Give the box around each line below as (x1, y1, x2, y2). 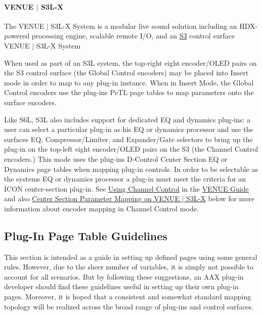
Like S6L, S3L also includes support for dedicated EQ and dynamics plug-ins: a (4, 114, 251, 124)
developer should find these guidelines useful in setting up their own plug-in (4, 281, 239, 292)
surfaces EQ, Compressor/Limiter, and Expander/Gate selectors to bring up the (4, 133, 253, 144)
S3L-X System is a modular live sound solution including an (51, 20, 237, 31)
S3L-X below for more (186, 193, 254, 204)
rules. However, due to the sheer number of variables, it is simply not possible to (4, 261, 254, 272)
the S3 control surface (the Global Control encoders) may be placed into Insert (4, 67, 249, 78)
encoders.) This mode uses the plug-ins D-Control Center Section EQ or (4, 153, 228, 164)
